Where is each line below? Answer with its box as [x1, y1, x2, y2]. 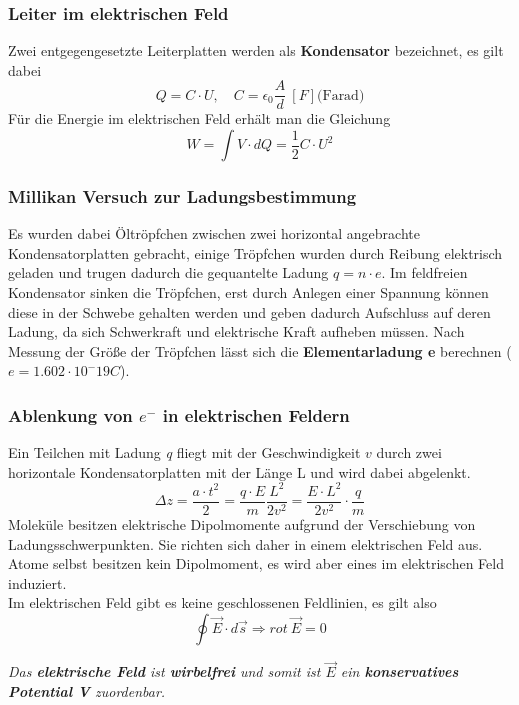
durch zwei [376, 442, 442, 463]
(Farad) [317, 88, 365, 103]
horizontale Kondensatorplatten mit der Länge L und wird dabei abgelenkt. [8, 461, 471, 482]
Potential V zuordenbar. [8, 680, 166, 701]
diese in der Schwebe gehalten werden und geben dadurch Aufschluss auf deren [8, 301, 491, 322]
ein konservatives [340, 661, 459, 682]
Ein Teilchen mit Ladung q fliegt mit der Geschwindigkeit [8, 442, 361, 463]
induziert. [8, 572, 67, 593]
